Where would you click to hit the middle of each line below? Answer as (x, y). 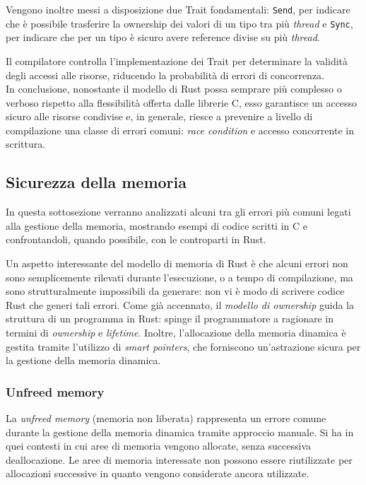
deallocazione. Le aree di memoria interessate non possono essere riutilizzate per (179, 459)
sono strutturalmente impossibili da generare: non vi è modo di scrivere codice (175, 291)
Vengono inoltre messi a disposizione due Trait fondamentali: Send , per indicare (178, 9)
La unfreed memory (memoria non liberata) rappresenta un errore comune (166, 418)
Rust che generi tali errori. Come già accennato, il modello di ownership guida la (180, 304)
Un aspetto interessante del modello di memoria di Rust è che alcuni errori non (177, 263)
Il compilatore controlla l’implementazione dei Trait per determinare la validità (177, 60)
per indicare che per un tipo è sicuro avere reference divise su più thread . (163, 37)
